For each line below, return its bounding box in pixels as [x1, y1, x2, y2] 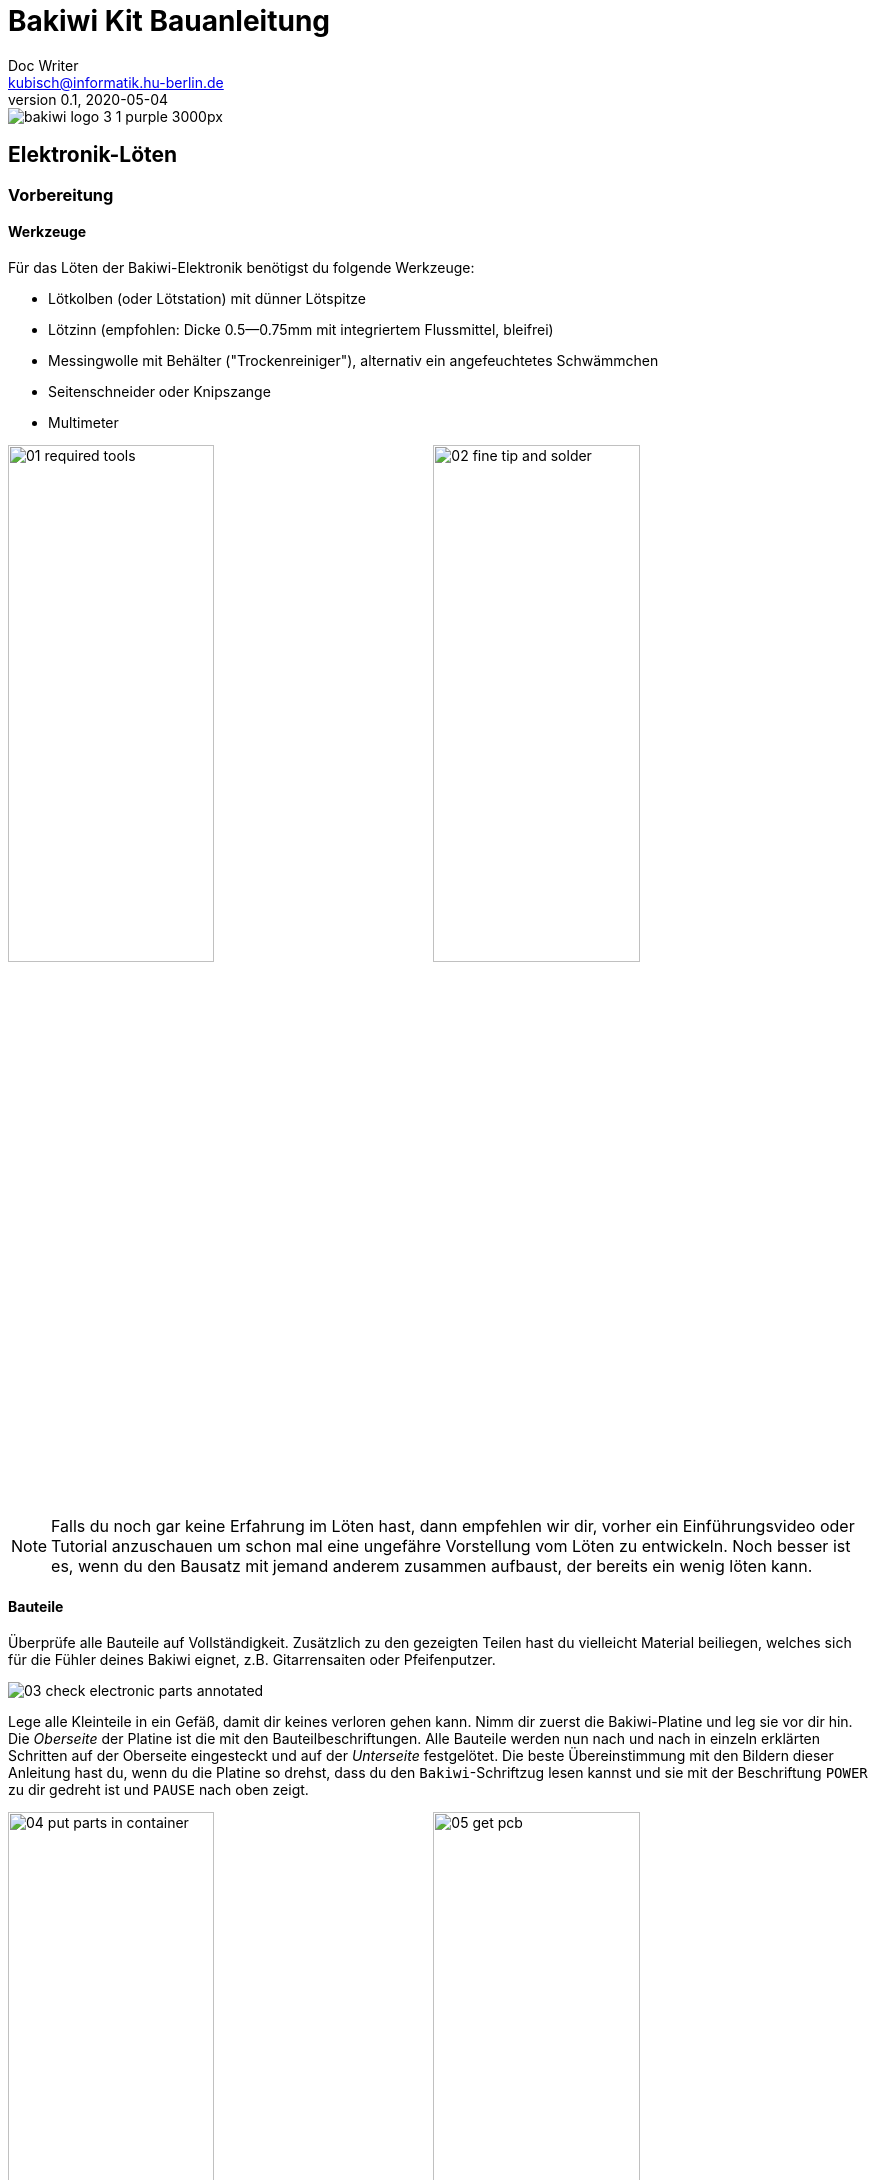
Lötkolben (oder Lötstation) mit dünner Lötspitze [48, 289, 366, 307]
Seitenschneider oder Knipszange [48, 382, 271, 400]
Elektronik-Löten [8, 142, 178, 168]
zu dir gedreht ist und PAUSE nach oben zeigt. [8, 1780, 309, 1798]
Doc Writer [8, 56, 79, 74]
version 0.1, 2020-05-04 [8, 90, 169, 108]
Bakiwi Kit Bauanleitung [8, 4, 331, 38]
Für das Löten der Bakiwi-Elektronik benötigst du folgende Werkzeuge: [8, 258, 475, 276]
